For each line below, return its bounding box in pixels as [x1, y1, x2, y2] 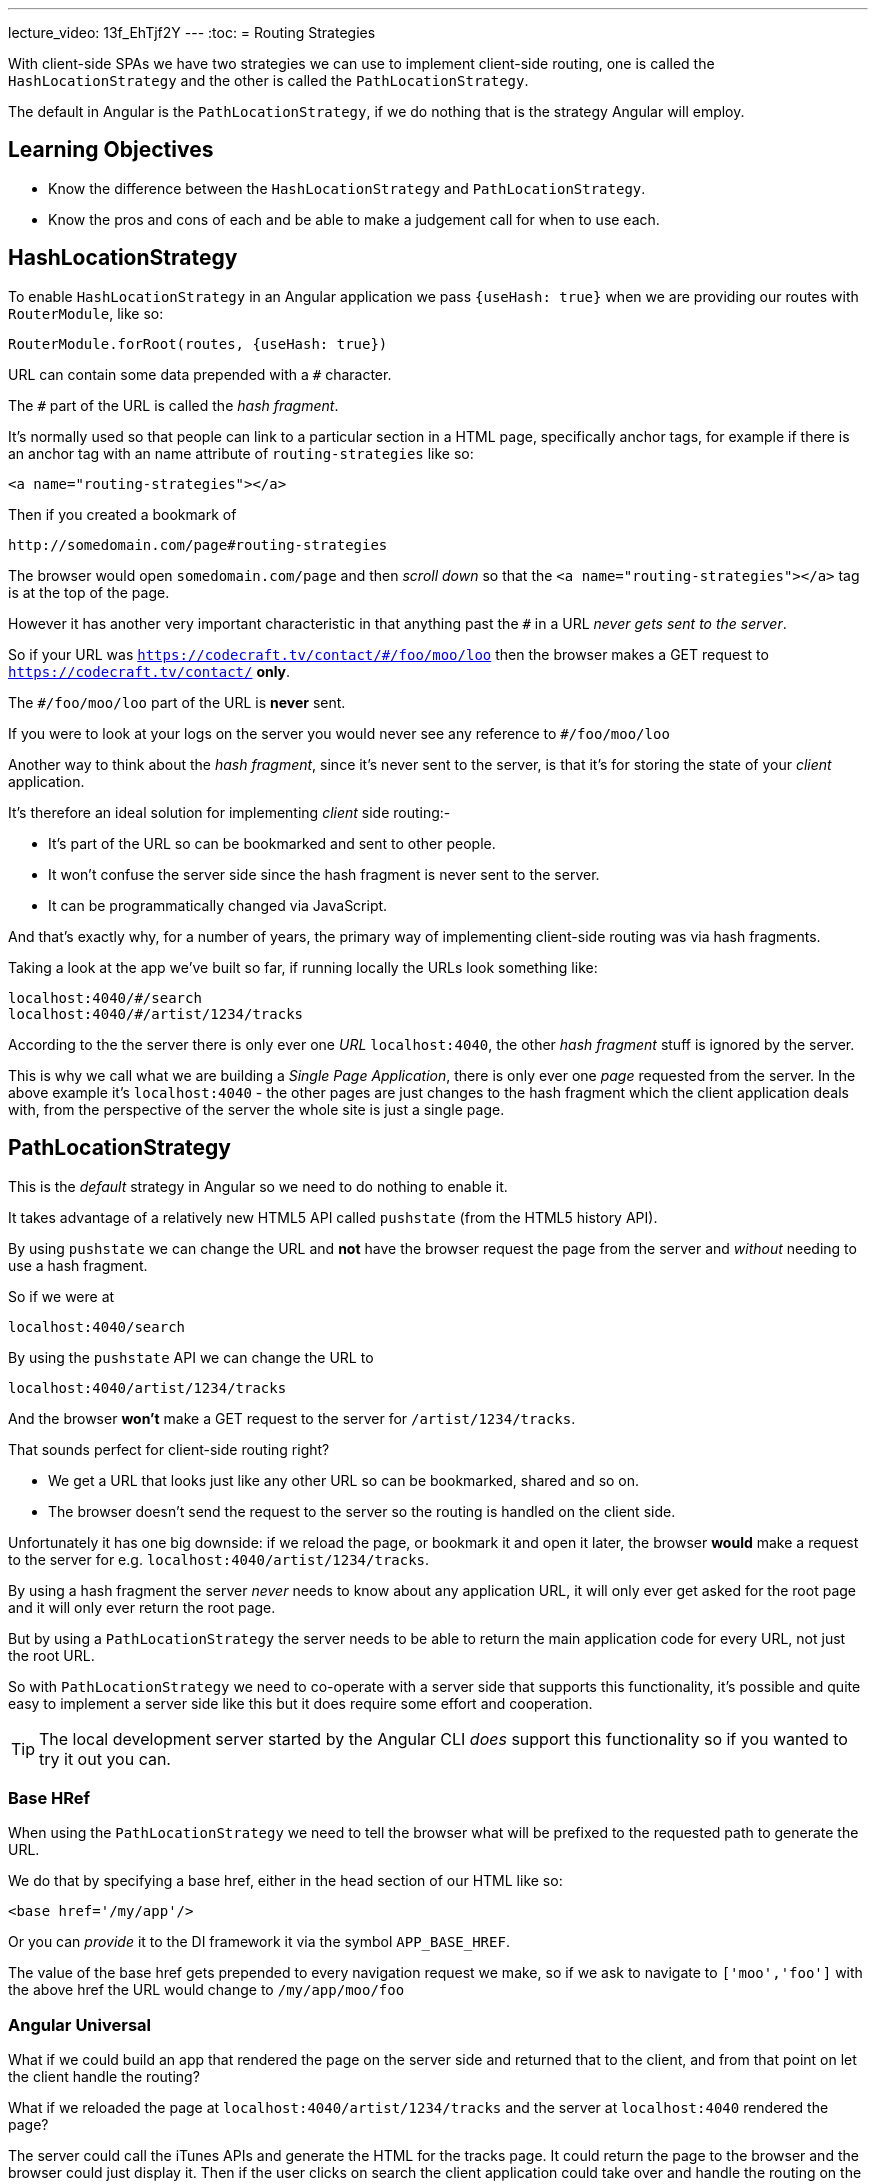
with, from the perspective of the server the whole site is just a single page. [8, 1100, 505, 1118]
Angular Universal [8, 2014, 151, 2035]
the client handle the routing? [8, 2068, 200, 2086]
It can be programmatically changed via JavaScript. [48, 896, 388, 914]
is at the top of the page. [8, 583, 170, 601]
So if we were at [8, 1287, 115, 1305]
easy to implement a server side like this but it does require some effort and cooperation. [8, 1694, 593, 1712]
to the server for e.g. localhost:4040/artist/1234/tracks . [8, 1550, 430, 1568]
